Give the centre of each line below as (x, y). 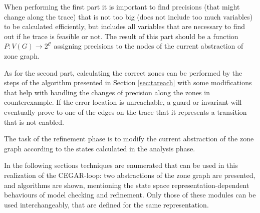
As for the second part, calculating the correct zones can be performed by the (123, 72)
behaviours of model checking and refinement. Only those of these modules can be (130, 195)
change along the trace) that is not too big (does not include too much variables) (128, 16)
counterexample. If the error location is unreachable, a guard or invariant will (123, 102)
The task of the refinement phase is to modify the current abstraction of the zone (129, 139)
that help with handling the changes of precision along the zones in (107, 92)
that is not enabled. (34, 122)
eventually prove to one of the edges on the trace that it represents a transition (125, 112)
